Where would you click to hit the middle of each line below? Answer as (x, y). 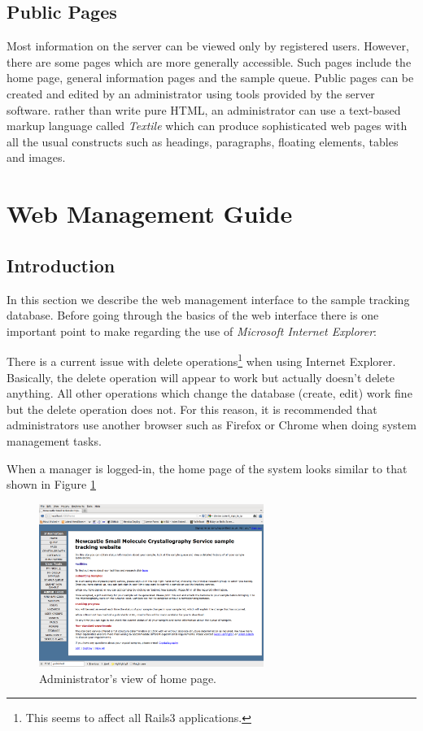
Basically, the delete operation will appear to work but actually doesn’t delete (201, 377)
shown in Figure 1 (51, 484)
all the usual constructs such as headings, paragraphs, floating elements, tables (203, 141)
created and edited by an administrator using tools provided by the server (191, 93)
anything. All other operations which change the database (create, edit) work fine (209, 393)
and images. (36, 157)
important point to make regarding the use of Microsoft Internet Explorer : (192, 331)
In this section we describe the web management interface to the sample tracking (208, 299)
